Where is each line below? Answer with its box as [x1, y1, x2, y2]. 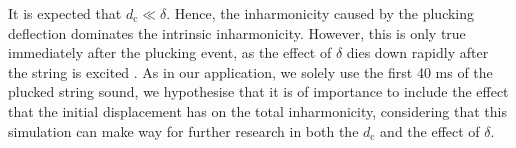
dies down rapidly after [346, 42, 489, 63]
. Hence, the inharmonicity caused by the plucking [166, 3, 475, 23]
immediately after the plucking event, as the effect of [8, 42, 332, 63]
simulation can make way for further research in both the [8, 120, 359, 141]
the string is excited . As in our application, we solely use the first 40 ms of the [8, 61, 493, 82]
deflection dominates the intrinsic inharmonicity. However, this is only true [8, 22, 466, 43]
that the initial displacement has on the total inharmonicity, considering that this [8, 100, 507, 121]
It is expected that [8, 3, 122, 23]
